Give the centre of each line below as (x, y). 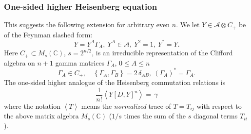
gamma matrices (80, 62)
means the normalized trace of (126, 106)
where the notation (32, 106)
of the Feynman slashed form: (48, 34)
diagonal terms (215, 116)
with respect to (219, 106)
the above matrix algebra (41, 116)
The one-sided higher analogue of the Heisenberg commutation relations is (115, 82)
